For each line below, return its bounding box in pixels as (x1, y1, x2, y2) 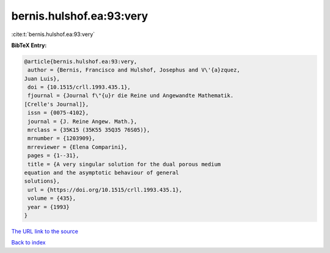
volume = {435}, (28, 195, 76, 202)
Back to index (11, 239, 46, 246)
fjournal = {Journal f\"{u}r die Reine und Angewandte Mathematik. (28, 92, 234, 99)
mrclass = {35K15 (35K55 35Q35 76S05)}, (28, 127, 150, 134)
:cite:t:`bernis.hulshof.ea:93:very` (11, 31, 95, 38)
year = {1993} (28, 204, 70, 210)
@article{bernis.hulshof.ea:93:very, (24, 58, 137, 65)
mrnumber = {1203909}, (28, 135, 96, 142)
